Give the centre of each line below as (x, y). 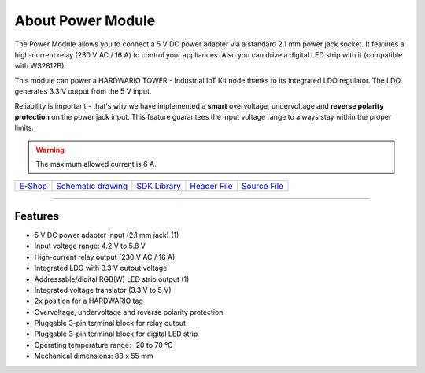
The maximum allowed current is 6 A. (96, 164)
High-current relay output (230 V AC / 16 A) (105, 257)
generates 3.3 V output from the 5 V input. (83, 91)
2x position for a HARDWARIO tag (89, 301)
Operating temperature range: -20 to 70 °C (103, 345)
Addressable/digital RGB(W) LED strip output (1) (112, 279)
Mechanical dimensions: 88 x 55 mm (94, 356)
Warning (50, 150)
